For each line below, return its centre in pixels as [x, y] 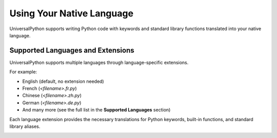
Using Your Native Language [71, 13]
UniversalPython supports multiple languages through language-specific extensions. [99, 62]
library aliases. [25, 126]
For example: [23, 72]
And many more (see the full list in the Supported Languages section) [96, 110]
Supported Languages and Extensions [72, 50]
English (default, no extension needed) [63, 81]
